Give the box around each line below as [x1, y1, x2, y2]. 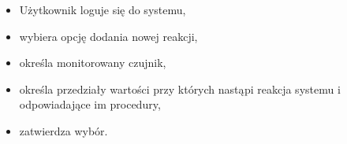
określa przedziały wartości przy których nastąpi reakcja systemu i [19, 80, 341, 97]
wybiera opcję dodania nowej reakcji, [19, 28, 198, 44]
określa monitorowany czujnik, [19, 54, 166, 71]
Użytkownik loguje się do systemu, [19, 2, 186, 17]
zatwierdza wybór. [19, 122, 108, 138]
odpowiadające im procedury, [19, 96, 161, 113]
